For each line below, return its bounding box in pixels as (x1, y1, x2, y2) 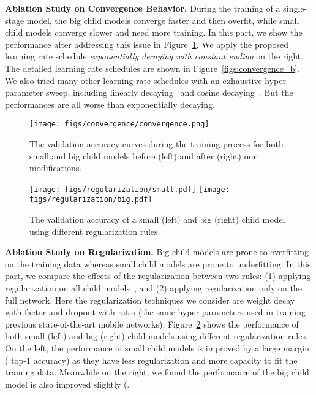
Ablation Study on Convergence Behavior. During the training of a (5, 2, 280, 14)
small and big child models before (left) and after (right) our (29, 149, 257, 162)
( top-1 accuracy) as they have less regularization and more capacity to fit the (5, 353, 298, 366)
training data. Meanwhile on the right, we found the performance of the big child (5, 366, 309, 378)
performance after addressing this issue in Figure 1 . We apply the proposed (5, 37, 288, 50)
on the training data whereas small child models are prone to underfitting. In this (5, 257, 311, 270)
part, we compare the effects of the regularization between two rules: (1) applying (5, 269, 311, 282)
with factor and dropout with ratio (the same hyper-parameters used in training (5, 305, 306, 318)
